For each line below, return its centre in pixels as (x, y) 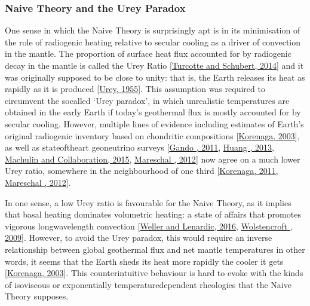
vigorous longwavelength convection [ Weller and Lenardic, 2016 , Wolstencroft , (149, 226)
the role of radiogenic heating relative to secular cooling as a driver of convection (153, 42)
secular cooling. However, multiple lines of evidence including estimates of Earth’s (154, 123)
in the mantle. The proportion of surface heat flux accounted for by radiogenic (148, 53)
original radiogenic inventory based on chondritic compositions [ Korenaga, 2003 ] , (152, 135)
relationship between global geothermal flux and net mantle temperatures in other (155, 249)
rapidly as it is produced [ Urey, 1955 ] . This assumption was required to (135, 89)
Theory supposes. (37, 296)
